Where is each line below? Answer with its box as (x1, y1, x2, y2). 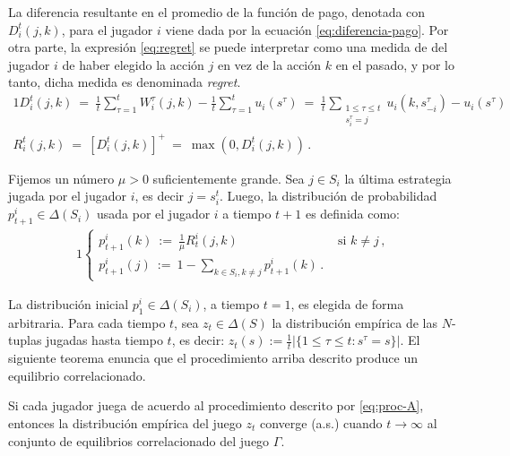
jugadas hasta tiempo (46, 331, 163, 349)
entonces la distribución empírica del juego (8, 414, 242, 433)
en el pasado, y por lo (335, 55, 454, 73)
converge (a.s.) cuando (259, 414, 383, 433)
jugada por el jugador (8, 186, 126, 205)
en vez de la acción (217, 55, 322, 73)
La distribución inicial (8, 295, 129, 314)
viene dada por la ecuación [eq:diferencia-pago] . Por (165, 20, 449, 39)
